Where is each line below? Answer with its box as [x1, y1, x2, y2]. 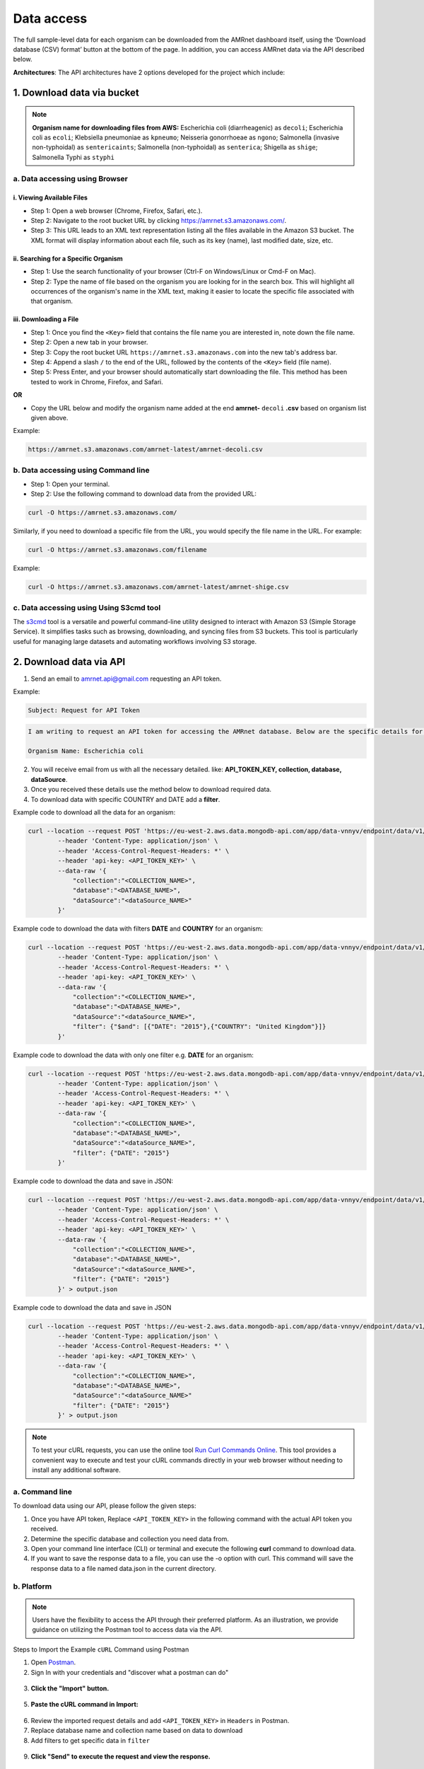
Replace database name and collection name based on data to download [30, 1727, 243, 1735]
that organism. [30, 297, 73, 306]
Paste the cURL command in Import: [30, 1700, 139, 1709]
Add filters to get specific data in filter [30, 1736, 151, 1744]
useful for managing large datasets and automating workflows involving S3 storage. [13, 637, 257, 645]
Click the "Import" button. [30, 1684, 110, 1693]
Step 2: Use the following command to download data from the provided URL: [30, 490, 257, 498]
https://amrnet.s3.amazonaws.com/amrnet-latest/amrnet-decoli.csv [28, 446, 263, 454]
